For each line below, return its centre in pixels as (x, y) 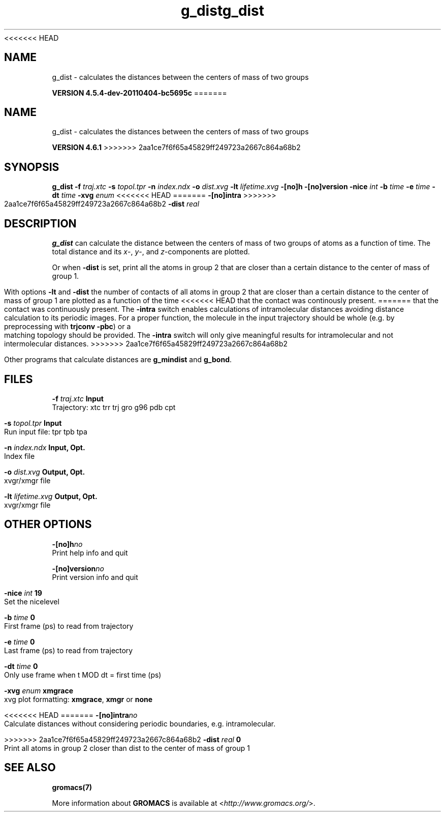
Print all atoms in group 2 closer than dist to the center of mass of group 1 (127, 748)
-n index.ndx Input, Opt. (45, 447)
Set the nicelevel (32, 601)
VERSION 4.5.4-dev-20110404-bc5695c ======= (139, 93)
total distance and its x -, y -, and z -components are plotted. (151, 252)
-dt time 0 (21, 666)
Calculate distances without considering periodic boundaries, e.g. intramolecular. (140, 723)
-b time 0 (20, 617)
